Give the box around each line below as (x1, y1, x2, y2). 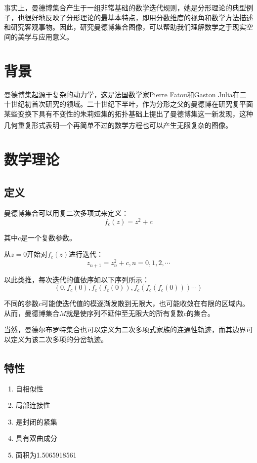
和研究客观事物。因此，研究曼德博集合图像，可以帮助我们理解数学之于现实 (4, 22, 246, 32)
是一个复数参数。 (21, 232, 77, 242)
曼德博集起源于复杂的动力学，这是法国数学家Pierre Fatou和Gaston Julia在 (4, 89, 240, 99)
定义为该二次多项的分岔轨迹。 (10, 334, 108, 344)
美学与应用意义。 (17, 31, 73, 41)
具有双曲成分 (15, 433, 57, 443)
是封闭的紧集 (15, 416, 57, 426)
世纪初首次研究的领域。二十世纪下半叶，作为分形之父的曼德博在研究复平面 (10, 99, 253, 109)
